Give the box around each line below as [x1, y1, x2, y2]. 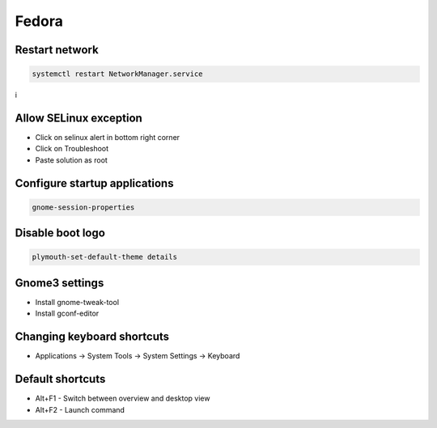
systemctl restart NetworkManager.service [32, 70, 203, 78]
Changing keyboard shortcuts [15, 330, 170, 344]
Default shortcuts [15, 372, 106, 386]
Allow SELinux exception [15, 111, 143, 125]
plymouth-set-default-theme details [32, 252, 178, 262]
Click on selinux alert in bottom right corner [35, 133, 180, 142]
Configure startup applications [15, 176, 174, 190]
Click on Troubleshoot [35, 144, 109, 154]
